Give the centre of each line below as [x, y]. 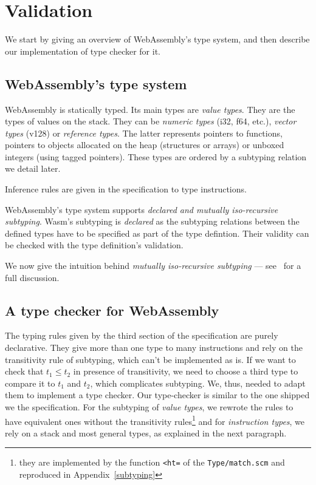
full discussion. [32, 277]
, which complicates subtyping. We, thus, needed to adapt [198, 383]
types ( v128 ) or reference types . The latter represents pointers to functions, [144, 133]
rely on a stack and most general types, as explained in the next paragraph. [146, 432]
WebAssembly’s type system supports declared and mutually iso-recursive [142, 209]
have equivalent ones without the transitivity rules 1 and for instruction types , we [155, 420]
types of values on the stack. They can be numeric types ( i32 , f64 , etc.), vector [151, 121]
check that [24, 371]
